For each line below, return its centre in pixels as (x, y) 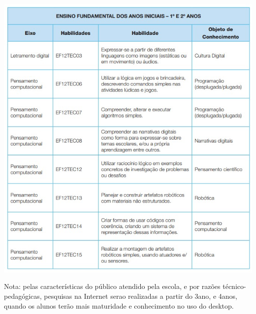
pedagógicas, (23, 296)
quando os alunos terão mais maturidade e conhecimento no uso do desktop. (119, 305)
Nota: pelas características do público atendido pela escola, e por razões (112, 286)
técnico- (234, 286)
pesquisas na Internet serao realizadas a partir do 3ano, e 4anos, (141, 296)
